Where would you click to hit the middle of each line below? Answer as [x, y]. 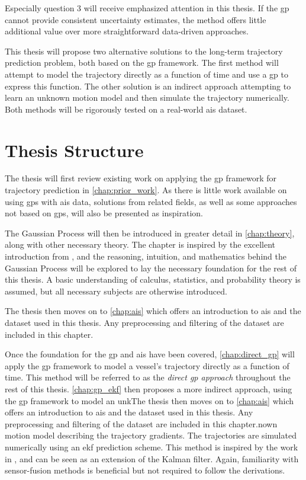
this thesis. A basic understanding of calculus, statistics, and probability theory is [153, 279]
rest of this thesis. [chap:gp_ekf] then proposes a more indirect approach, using [149, 388]
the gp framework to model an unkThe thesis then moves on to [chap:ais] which [149, 400]
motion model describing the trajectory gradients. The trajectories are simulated [151, 435]
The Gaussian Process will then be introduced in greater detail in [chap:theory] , [150, 233]
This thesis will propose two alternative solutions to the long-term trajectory [144, 51]
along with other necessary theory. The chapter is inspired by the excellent [140, 244]
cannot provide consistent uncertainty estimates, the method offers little [136, 19]
